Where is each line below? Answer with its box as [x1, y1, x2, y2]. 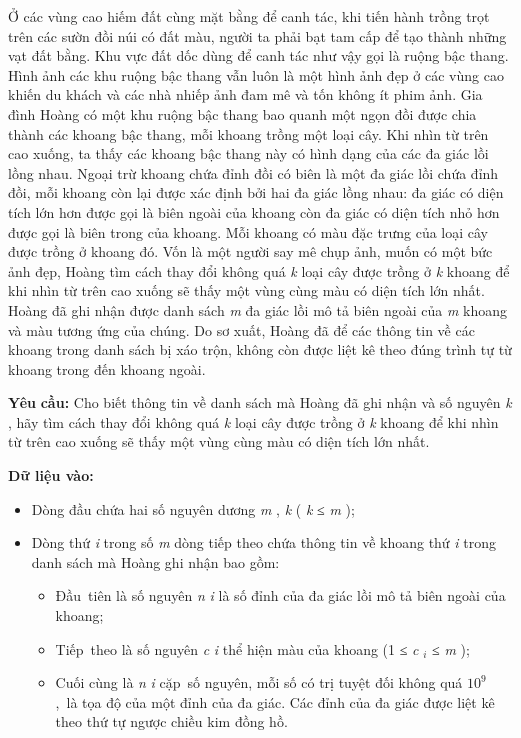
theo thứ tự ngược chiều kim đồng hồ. [55, 711, 288, 732]
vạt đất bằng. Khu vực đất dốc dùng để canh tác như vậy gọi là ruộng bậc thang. [8, 45, 509, 66]
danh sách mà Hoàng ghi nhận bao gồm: [31, 551, 280, 572]
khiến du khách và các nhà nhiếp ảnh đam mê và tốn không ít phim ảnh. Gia [8, 84, 483, 105]
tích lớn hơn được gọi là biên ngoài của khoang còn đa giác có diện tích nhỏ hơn [8, 201, 500, 222]
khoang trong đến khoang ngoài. [8, 358, 206, 379]
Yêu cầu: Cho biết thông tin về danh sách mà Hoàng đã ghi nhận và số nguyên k [8, 392, 512, 413]
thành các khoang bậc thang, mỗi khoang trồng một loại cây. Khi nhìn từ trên [8, 123, 489, 144]
